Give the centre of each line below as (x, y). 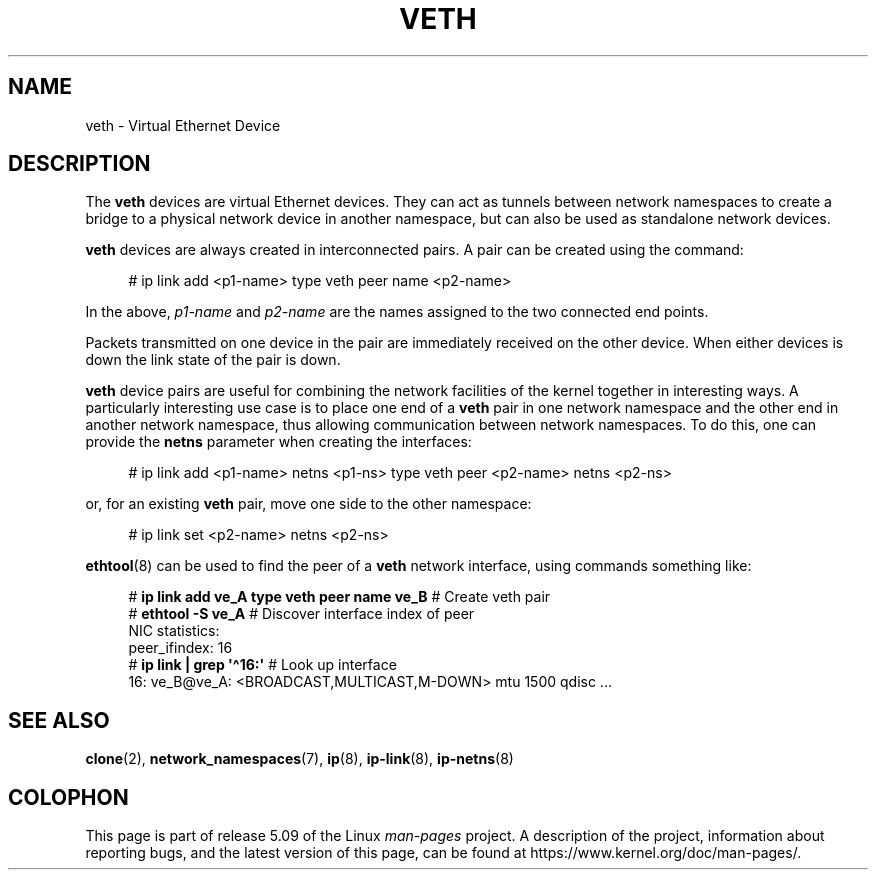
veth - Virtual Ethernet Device (183, 125)
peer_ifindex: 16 (180, 648)
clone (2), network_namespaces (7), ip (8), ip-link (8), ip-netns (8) (299, 759)
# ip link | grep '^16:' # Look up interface (262, 665)
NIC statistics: (174, 631)
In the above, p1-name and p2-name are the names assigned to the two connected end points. (397, 312)
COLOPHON (68, 797)
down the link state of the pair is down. (213, 360)
